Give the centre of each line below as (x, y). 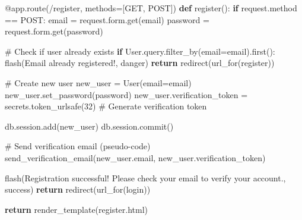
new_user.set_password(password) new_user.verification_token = (126, 94)
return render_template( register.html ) (77, 209)
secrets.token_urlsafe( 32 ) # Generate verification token (106, 106)
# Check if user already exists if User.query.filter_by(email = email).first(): (140, 51)
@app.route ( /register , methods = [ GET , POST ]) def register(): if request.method (151, 8)
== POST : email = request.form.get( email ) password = (107, 19)
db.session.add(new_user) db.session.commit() (89, 126)
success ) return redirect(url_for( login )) (78, 189)
